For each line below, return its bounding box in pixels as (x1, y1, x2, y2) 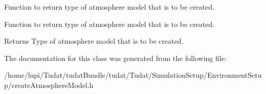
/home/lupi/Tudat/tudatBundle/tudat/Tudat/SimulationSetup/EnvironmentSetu (4, 70, 262, 80)
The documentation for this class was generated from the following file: (4, 52, 227, 63)
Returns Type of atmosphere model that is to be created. (4, 36, 184, 46)
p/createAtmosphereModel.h (4, 79, 94, 90)
